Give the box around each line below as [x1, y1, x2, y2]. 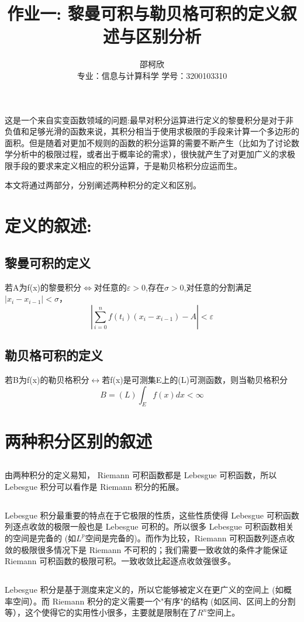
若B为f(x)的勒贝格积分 [5, 374, 89, 386]
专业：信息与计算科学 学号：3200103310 [77, 69, 227, 81]
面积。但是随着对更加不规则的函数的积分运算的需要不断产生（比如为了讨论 [5, 136, 291, 148]
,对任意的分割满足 [184, 281, 252, 293]
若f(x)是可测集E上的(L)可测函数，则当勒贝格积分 [102, 374, 288, 386]
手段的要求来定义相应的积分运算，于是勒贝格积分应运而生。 [12, 159, 242, 171]
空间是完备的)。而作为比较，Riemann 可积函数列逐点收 [85, 531, 295, 544]
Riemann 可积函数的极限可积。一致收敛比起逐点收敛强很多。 [5, 555, 236, 567]
